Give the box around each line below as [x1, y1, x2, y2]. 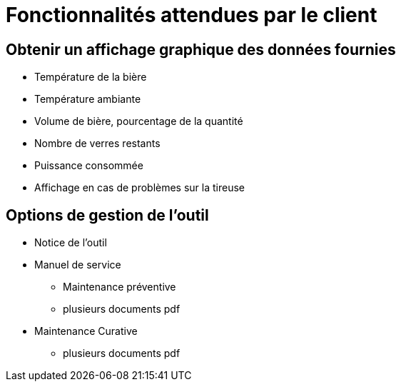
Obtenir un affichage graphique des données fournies [6, 40, 396, 59]
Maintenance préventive [63, 281, 176, 293]
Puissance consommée [34, 159, 143, 172]
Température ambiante [34, 93, 141, 106]
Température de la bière [34, 71, 147, 84]
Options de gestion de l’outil [6, 206, 209, 224]
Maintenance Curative [34, 325, 138, 338]
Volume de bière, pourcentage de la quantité [34, 115, 243, 128]
